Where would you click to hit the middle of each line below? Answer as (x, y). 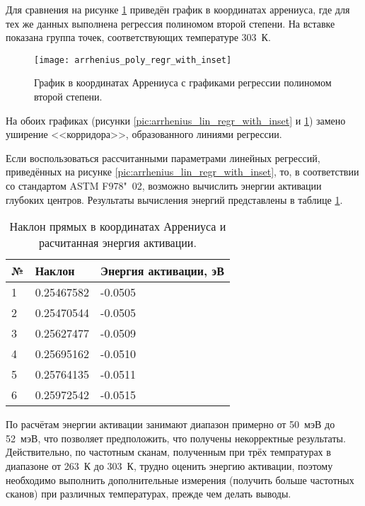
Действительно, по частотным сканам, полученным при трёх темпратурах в (168, 452)
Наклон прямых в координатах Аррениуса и (118, 226)
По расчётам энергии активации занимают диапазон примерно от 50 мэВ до (170, 424)
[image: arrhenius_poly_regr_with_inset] (133, 60)
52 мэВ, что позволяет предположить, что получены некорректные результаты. (176, 438)
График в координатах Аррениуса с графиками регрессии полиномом (183, 82)
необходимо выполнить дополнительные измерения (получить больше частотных (180, 479)
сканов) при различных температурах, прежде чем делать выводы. (149, 494)
